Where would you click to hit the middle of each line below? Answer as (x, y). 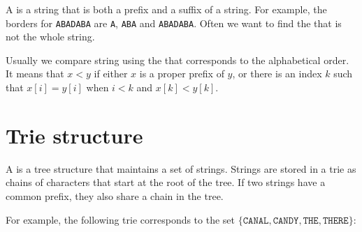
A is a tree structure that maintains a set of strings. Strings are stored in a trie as (181, 168)
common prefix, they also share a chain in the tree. (115, 195)
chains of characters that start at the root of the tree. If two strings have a (166, 182)
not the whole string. (50, 37)
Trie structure (74, 135)
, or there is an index (277, 74)
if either (111, 74)
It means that (35, 74)
